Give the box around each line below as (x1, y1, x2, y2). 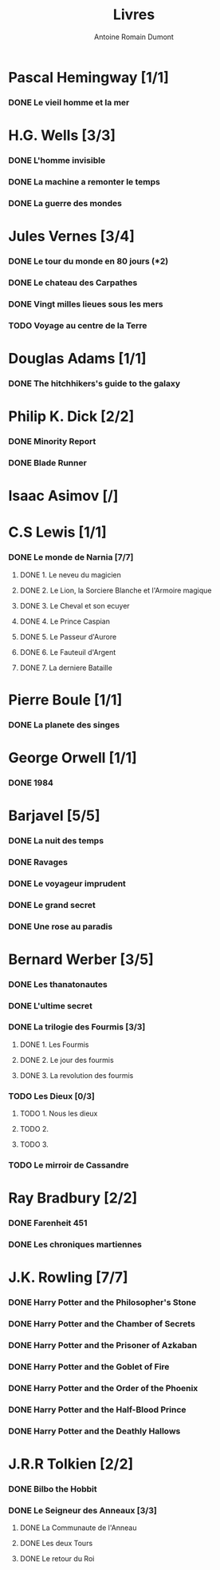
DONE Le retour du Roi (19, 1554, 95, 1564)
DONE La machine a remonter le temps (8, 176, 161, 187)
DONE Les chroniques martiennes (8, 1239, 142, 1251)
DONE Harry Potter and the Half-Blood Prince (8, 1404, 187, 1415)
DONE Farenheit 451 (8, 1218, 88, 1229)
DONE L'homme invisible (8, 154, 106, 165)
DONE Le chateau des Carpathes (8, 277, 138, 288)
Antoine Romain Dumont (94, 32, 174, 42)
